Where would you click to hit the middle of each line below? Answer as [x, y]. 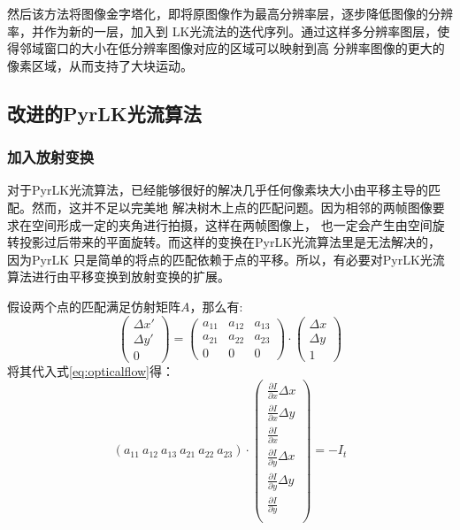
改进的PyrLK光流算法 [104, 113]
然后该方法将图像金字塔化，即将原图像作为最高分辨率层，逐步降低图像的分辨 [230, 13]
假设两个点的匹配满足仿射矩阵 [94, 306]
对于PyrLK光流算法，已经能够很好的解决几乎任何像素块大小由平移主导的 [218, 190]
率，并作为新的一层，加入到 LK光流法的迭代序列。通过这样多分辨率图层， [222, 31]
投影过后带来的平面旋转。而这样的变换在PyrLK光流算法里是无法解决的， [230, 242]
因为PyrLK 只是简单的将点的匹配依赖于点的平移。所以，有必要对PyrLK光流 [226, 259]
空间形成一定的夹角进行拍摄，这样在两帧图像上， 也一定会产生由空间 [232, 224]
